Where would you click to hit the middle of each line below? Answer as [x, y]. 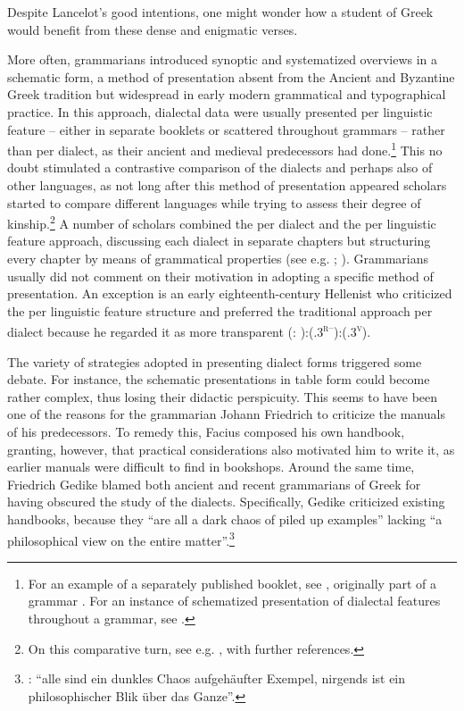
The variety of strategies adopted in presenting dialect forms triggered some [215, 361]
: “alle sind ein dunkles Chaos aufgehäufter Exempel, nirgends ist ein [217, 678]
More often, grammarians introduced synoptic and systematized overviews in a [223, 59]
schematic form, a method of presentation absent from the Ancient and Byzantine [231, 76]
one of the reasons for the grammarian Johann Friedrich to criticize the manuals [226, 414]
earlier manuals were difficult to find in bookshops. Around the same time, [211, 467]
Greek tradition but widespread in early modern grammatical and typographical [227, 94]
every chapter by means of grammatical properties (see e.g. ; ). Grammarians [218, 259]
